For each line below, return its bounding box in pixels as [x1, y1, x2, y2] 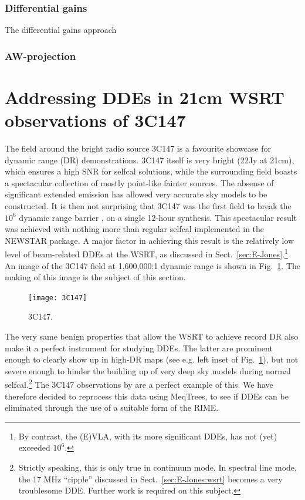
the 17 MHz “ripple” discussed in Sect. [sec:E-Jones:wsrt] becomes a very [18, 472, 283, 485]
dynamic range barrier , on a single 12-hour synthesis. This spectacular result [19, 211, 297, 223]
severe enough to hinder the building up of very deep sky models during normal [5, 364, 291, 377]
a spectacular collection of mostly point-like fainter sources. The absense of [5, 176, 274, 189]
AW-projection [5, 48, 76, 63]
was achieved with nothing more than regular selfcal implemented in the [5, 223, 265, 235]
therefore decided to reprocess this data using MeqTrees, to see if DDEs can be [5, 390, 289, 402]
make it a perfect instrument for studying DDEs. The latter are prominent [5, 341, 273, 354]
